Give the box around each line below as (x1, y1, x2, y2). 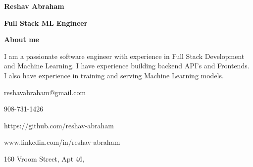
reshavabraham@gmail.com (4, 87, 86, 97)
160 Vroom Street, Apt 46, (4, 153, 85, 164)
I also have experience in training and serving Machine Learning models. (4, 70, 224, 80)
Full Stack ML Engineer (4, 17, 88, 28)
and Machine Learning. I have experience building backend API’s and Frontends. (4, 60, 250, 71)
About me (4, 34, 39, 45)
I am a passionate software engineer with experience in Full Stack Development (4, 51, 245, 61)
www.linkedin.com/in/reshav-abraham (4, 137, 120, 147)
